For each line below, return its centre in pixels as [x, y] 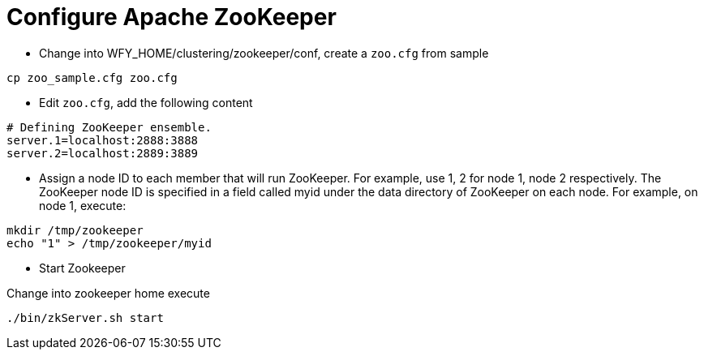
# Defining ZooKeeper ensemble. [109, 127]
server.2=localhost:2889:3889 [103, 153]
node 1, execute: [83, 205]
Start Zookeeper [82, 268]
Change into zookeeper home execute [108, 293]
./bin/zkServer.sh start [85, 317]
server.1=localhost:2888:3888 [103, 140]
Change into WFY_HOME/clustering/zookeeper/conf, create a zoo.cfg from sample [264, 53]
